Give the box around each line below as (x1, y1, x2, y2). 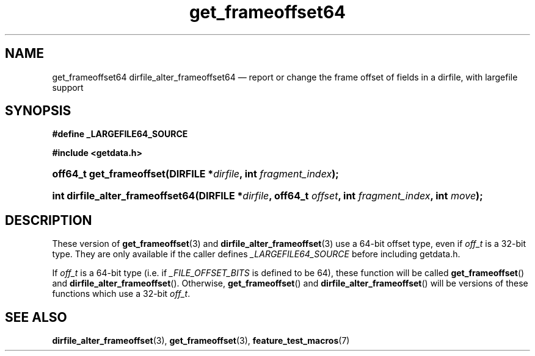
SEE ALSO (5, 309, 67, 325)
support (52, 82, 84, 93)
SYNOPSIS (5, 103, 71, 119)
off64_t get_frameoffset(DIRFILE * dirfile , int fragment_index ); (52, 168, 339, 180)
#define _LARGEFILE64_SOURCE (52, 129, 188, 140)
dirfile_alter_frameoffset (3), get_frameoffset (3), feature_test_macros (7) (52, 335, 350, 346)
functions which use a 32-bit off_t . (52, 288, 191, 299)
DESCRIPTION (5, 212, 92, 228)
